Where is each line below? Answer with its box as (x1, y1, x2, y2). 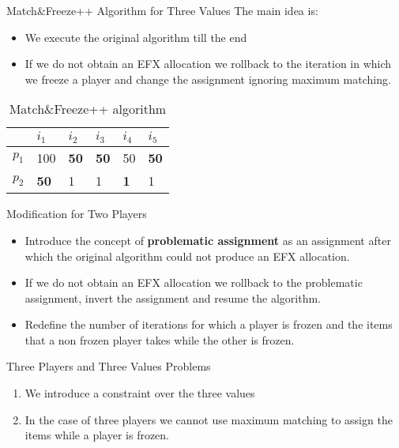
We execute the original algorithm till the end (24, 28, 247, 45)
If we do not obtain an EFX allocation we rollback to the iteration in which (24, 55, 392, 72)
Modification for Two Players (6, 205, 147, 222)
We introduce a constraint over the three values (24, 385, 255, 401)
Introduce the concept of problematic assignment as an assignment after (24, 232, 391, 248)
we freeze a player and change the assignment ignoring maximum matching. (24, 70, 391, 87)
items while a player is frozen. (24, 427, 170, 443)
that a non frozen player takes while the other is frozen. (24, 331, 295, 348)
